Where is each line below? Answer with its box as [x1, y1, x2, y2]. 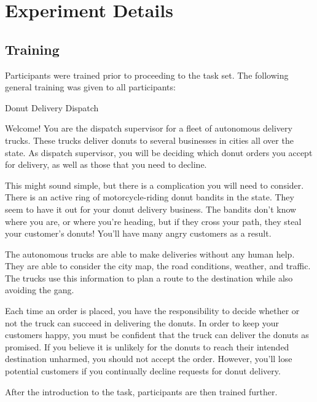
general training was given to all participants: [5, 81, 176, 93]
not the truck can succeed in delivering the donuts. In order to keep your [5, 316, 280, 329]
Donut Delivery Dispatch [5, 101, 99, 114]
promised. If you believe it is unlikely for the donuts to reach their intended [5, 340, 289, 353]
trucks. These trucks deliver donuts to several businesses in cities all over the [5, 133, 294, 146]
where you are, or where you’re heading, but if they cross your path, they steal [5, 215, 302, 227]
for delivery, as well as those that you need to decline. [5, 158, 207, 171]
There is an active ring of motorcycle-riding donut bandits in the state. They [5, 191, 294, 203]
